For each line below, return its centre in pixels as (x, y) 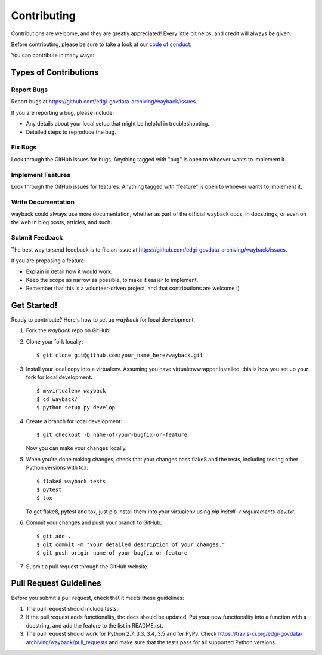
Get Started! (34, 305)
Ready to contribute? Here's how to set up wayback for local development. (103, 320)
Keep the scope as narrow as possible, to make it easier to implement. (112, 280)
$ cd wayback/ (57, 399)
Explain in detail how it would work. (69, 271)
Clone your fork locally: (55, 341)
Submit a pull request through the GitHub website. (87, 566)
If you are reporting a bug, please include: (63, 112)
